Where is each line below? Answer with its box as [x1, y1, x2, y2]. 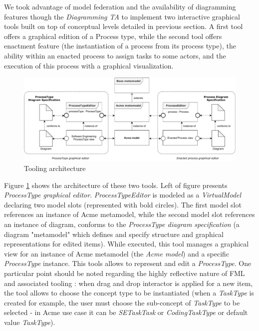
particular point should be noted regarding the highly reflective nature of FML [4, 267, 245, 278]
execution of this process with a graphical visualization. [4, 60, 174, 70]
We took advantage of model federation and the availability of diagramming [4, 1, 236, 11]
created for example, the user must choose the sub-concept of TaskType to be [4, 297, 240, 307]
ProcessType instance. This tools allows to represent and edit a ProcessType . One [4, 258, 252, 268]
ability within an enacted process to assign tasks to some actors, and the [4, 50, 226, 60]
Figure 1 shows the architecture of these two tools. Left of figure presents [4, 179, 228, 190]
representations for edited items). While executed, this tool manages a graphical [4, 238, 249, 249]
